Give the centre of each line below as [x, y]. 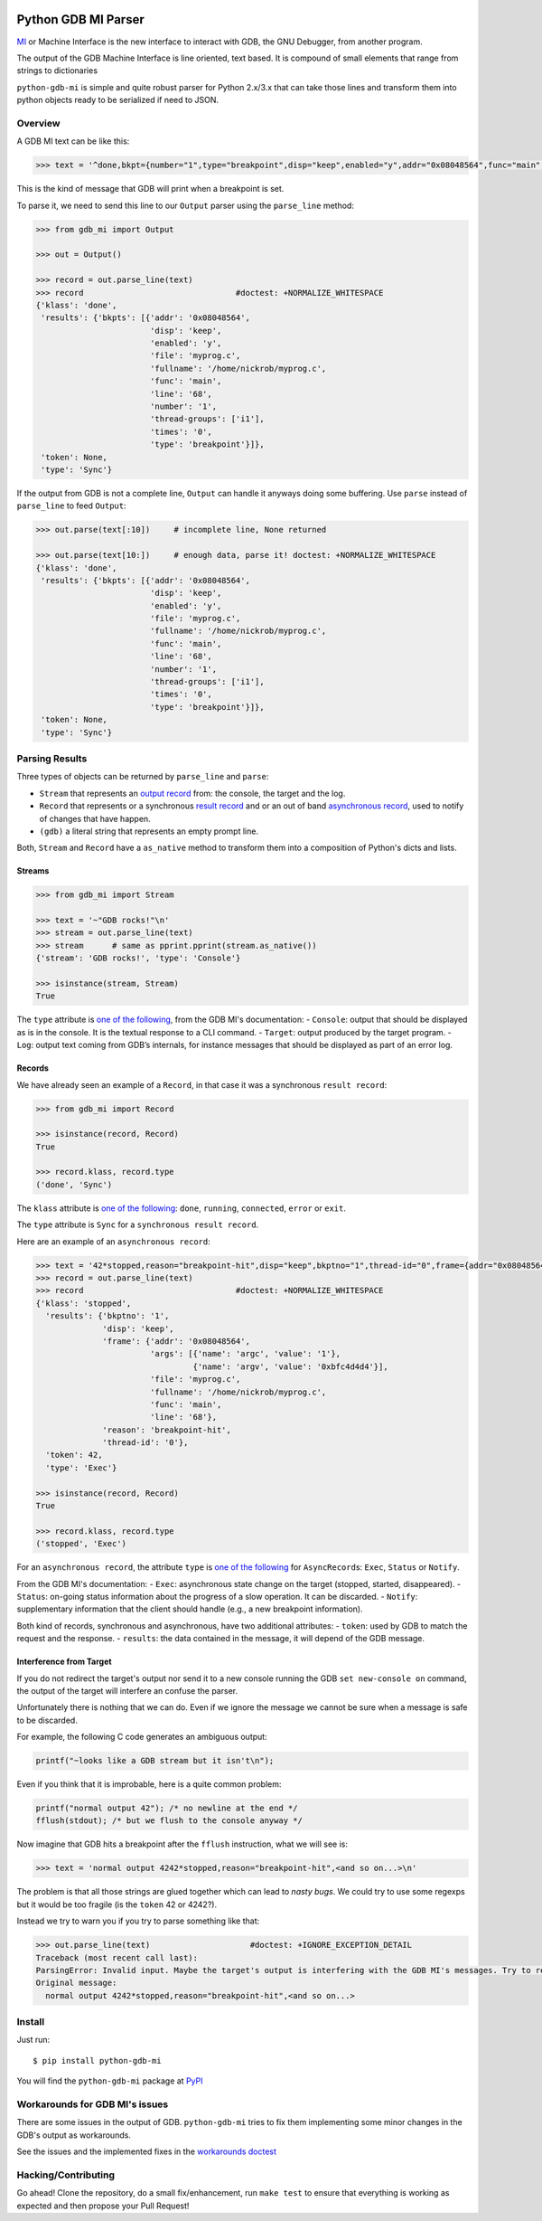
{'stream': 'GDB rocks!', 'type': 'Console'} [138, 958]
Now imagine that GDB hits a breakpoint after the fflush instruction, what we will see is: [182, 1844]
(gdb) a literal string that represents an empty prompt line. [149, 831]
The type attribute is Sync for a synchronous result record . [138, 1224]
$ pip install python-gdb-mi [97, 2060]
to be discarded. [47, 1720]
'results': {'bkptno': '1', [107, 1316]
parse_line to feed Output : [71, 506]
